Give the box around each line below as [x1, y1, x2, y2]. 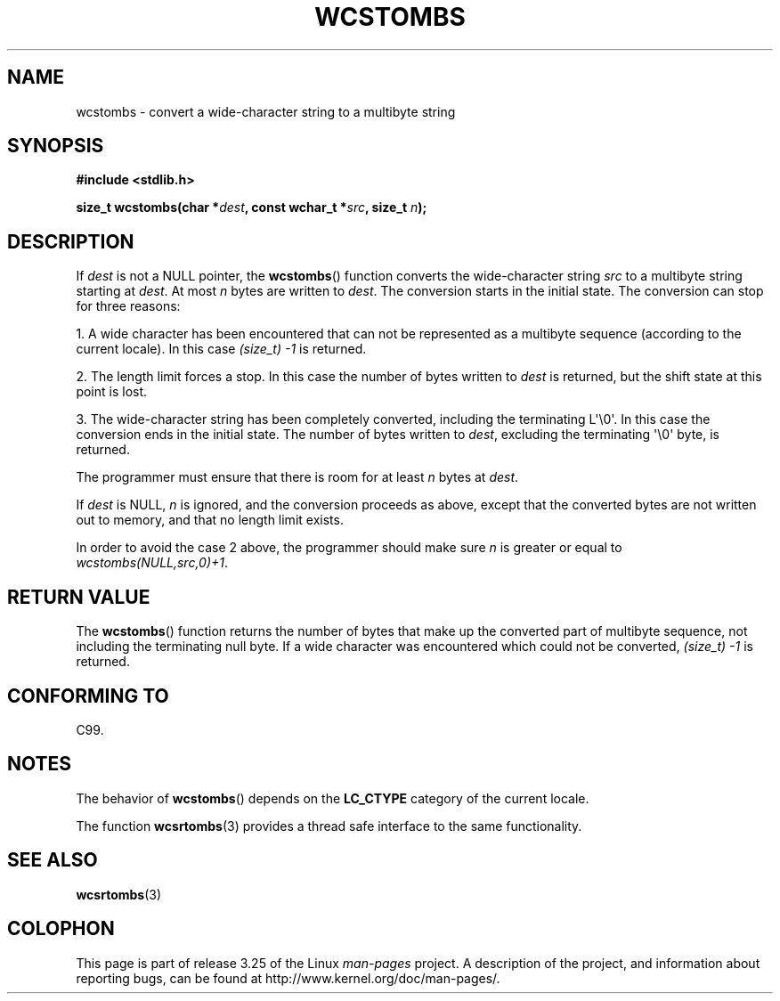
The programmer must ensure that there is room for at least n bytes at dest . [76, 469, 519, 485]
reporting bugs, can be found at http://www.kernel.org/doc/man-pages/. [76, 970, 500, 986]
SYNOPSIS [7, 134, 104, 158]
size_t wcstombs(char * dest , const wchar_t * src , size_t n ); [76, 199, 427, 216]
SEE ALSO [7, 849, 98, 872]
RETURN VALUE [7, 585, 150, 608]
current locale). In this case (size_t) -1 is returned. [76, 341, 367, 357]
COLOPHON [7, 917, 115, 940]
